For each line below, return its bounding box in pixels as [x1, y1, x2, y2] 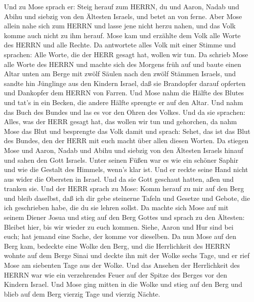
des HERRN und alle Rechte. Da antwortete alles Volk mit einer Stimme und [4, 40, 236, 50]
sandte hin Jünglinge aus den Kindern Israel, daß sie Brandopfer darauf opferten [4, 78, 246, 88]
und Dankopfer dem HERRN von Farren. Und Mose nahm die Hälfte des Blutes [4, 87, 244, 98]
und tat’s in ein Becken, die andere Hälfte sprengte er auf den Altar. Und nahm [4, 97, 243, 107]
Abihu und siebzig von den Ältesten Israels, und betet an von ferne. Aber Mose [4, 11, 242, 21]
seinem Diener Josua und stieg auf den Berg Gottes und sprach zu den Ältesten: [4, 212, 245, 222]
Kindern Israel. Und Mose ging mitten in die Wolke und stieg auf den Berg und [4, 279, 243, 289]
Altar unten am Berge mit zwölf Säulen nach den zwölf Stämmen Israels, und [4, 68, 236, 79]
